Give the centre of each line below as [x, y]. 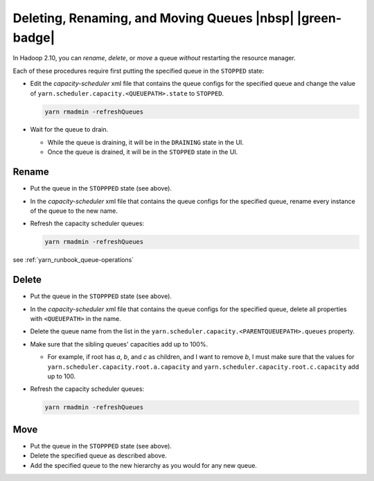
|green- [319, 18]
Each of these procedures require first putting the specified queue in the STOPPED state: [139, 71]
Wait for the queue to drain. [69, 130]
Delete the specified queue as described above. [99, 456]
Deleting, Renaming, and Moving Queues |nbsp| [153, 18]
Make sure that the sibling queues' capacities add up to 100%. [119, 344]
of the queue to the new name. [74, 211]
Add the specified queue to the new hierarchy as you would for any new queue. [144, 465]
